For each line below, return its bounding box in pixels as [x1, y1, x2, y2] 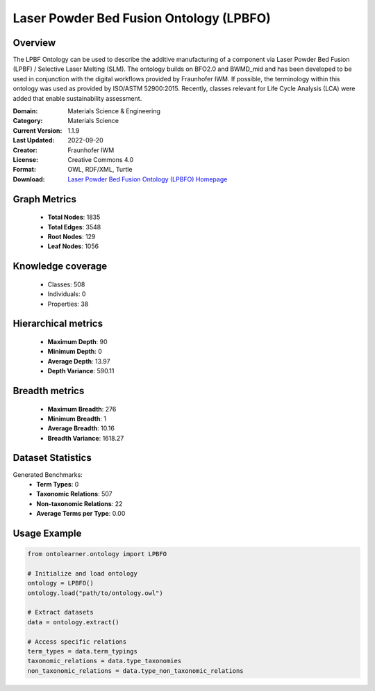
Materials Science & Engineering [67, 107, 161, 115]
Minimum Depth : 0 [47, 348, 102, 356]
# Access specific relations [27, 637, 127, 646]
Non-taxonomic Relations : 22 [36, 499, 123, 507]
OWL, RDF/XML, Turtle [67, 165, 133, 174]
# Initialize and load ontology [27, 569, 138, 577]
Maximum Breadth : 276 [47, 405, 117, 413]
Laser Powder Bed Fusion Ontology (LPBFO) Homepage [67, 174, 228, 184]
